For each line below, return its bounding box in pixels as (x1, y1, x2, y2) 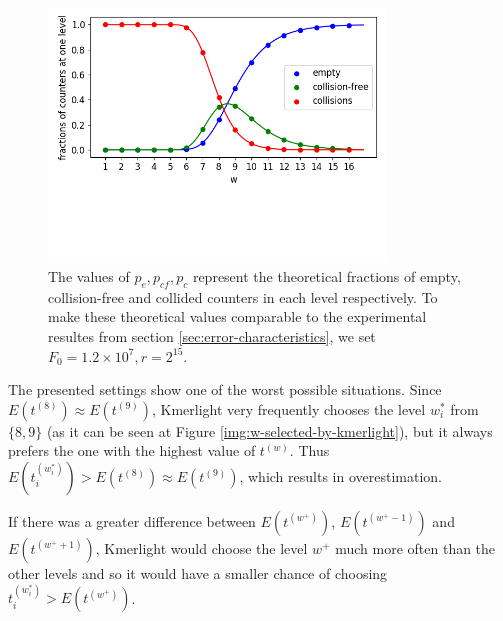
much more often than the (335, 537, 496, 558)
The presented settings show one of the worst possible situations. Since (8, 379, 442, 400)
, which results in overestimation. (239, 465, 442, 486)
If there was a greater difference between (8, 510, 256, 531)
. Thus (289, 440, 330, 461)
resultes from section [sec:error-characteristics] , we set (48, 325, 376, 346)
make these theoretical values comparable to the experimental (48, 306, 427, 327)
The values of (48, 265, 130, 286)
